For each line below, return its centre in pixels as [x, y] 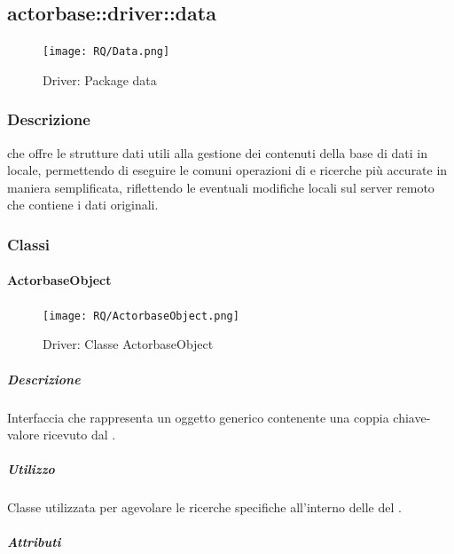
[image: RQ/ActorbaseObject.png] [141, 316]
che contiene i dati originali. [83, 205]
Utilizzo [31, 469]
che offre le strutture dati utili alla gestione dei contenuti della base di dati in [218, 152]
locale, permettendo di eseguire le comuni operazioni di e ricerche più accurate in [227, 170]
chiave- [412, 417]
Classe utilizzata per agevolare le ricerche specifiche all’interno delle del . [204, 507]
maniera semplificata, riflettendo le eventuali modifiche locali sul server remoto [221, 187]
